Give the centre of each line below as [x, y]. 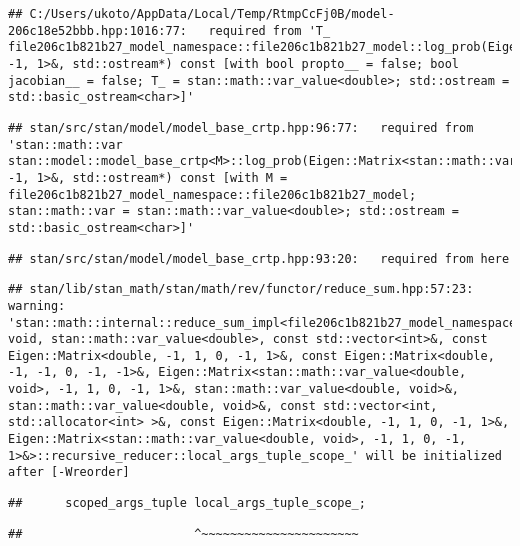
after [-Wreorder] [69, 472]
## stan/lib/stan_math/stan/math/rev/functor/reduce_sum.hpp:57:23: [241, 289]
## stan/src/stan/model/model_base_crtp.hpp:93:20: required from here [259, 258]
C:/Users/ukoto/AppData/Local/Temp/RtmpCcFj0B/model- [212, 14]
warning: [37, 305]
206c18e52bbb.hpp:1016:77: [97, 30]
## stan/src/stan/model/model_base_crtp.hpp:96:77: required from [241, 127]
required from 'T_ [269, 30]
